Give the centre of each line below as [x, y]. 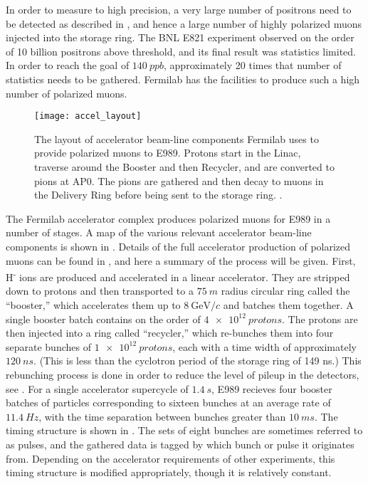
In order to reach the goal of [68, 65]
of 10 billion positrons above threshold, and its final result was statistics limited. [181, 51]
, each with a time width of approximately [264, 346]
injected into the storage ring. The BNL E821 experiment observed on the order [180, 37]
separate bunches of [48, 346]
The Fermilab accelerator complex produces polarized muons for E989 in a [168, 218]
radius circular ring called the [285, 291]
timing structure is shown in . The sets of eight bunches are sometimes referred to [184, 430]
